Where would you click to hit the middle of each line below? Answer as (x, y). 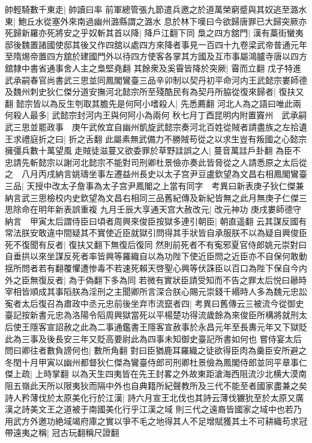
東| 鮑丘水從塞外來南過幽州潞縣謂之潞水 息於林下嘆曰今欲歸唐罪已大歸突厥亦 (156, 21)
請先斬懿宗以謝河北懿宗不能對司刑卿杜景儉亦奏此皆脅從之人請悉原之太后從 (160, 162)
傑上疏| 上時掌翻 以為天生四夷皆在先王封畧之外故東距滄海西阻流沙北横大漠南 (156, 374)
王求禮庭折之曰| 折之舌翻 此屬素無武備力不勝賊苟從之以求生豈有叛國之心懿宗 (156, 138)
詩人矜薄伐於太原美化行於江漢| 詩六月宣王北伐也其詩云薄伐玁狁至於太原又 (150, 397)
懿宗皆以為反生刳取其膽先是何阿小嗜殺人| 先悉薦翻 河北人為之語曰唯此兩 (158, 103)
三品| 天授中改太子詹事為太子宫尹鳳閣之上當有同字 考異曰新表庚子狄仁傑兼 (154, 185)
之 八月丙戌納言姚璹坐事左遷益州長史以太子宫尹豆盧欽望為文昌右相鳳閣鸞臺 (156, 174)
